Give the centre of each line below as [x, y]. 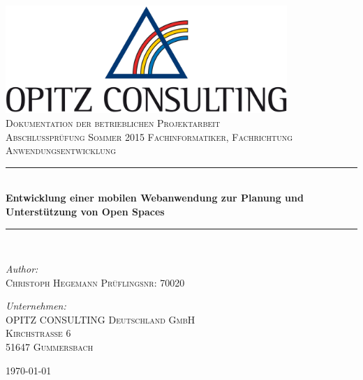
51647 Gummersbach [50, 347]
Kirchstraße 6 [38, 333]
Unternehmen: [36, 306]
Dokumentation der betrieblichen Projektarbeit [113, 122]
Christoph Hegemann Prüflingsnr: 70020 [95, 282]
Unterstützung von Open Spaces [85, 211]
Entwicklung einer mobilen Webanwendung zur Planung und [155, 198]
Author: [22, 269]
